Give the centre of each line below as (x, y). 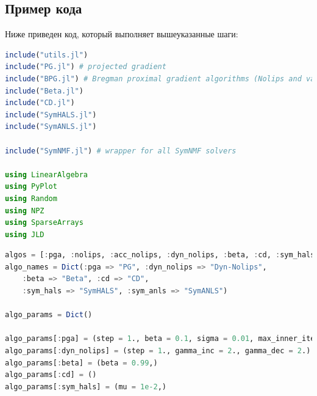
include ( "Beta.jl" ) (44, 91)
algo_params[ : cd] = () (51, 375)
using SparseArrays (44, 223)
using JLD (25, 234)
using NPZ (25, 211)
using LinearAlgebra (47, 174)
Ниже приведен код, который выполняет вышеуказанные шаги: (122, 34)
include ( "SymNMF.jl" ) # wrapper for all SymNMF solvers (121, 151)
